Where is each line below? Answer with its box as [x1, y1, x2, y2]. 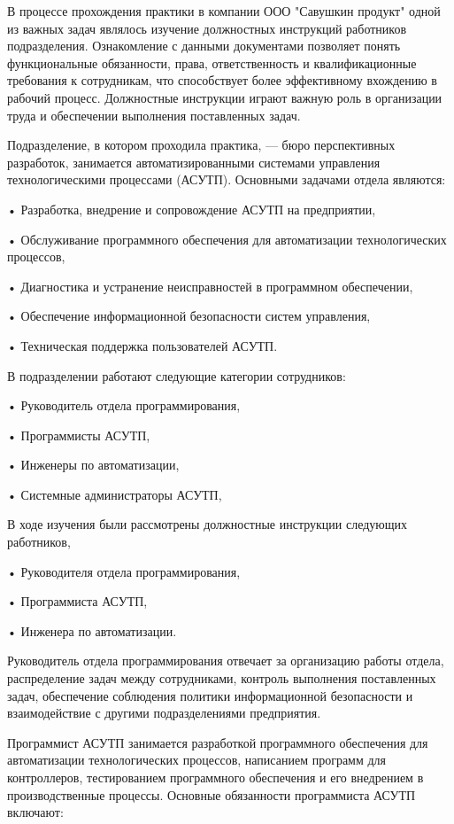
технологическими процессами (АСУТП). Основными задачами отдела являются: [7, 170, 446, 189]
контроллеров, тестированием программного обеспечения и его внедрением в [7, 768, 424, 786]
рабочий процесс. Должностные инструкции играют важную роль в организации [7, 88, 442, 106]
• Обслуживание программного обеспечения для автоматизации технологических [7, 229, 447, 248]
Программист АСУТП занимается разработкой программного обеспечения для [7, 733, 428, 751]
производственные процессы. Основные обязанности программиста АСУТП [7, 785, 416, 804]
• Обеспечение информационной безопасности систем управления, [7, 307, 371, 325]
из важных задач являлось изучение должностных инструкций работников [7, 19, 407, 37]
